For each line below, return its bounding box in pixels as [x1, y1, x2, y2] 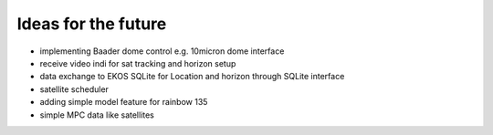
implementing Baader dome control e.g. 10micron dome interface [39, 46, 285, 57]
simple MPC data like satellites [39, 109, 155, 120]
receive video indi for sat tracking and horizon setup [39, 57, 236, 68]
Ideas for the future [16, 14, 167, 34]
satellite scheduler [39, 83, 110, 95]
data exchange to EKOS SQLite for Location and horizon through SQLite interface [39, 71, 345, 82]
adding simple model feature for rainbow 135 [39, 97, 208, 108]
